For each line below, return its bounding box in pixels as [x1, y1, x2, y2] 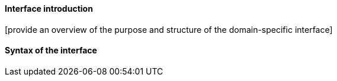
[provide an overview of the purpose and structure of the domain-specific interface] [5, 24, 333, 35]
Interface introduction [5, 4, 93, 14]
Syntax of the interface [5, 45, 97, 56]
